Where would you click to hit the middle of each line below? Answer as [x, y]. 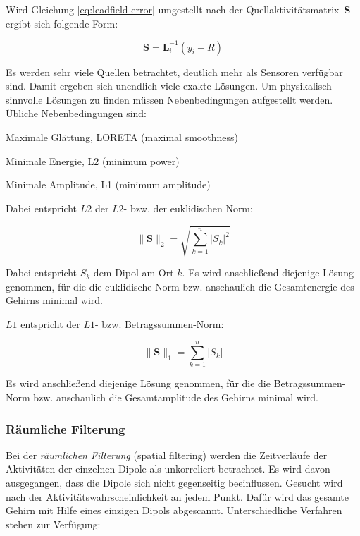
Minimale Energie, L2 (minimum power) [93, 160]
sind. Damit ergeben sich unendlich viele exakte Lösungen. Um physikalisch [169, 86]
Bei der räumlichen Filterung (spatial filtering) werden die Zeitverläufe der [167, 455]
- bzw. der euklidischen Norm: [188, 208]
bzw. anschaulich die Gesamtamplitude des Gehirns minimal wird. [176, 397]
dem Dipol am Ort [134, 272]
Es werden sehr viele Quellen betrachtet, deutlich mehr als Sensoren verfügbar [174, 72]
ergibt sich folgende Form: [62, 23]
